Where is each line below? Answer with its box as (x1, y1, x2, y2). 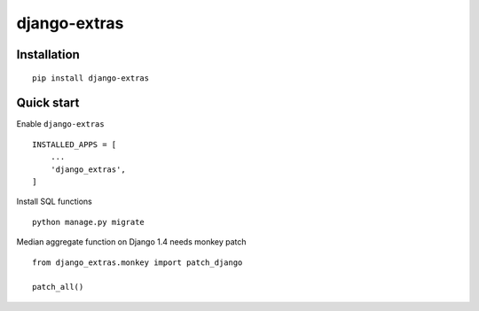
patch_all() (32, 282, 84, 292)
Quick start (16, 96, 80, 111)
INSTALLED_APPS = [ (32, 139, 117, 150)
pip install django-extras (32, 73, 150, 83)
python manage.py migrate (32, 217, 145, 227)
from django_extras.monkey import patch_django (32, 257, 243, 268)
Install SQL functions (16, 196, 92, 207)
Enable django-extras (16, 119, 106, 129)
